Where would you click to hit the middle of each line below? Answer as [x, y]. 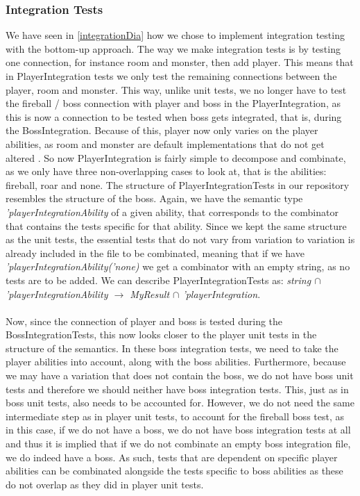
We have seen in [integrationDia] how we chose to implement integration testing [175, 35]
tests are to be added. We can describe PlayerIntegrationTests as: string [158, 280]
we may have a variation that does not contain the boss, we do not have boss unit [180, 375]
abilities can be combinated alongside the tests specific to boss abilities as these [174, 471]
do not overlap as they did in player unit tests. [105, 484]
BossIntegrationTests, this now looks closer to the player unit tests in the [161, 334]
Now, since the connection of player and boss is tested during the [144, 321]
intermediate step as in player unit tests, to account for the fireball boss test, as [175, 416]
